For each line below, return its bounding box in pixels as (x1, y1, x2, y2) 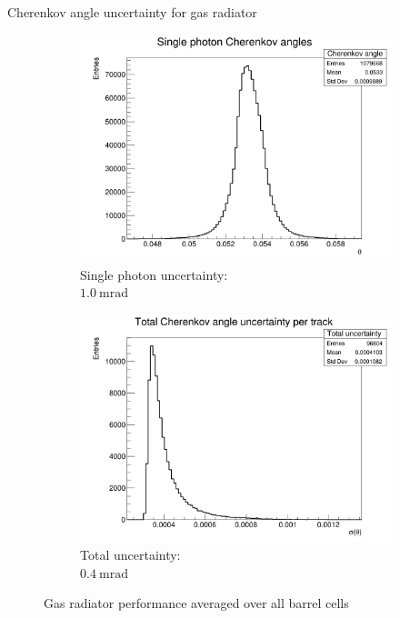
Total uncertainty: (80, 545, 181, 564)
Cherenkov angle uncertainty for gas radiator (7, 3, 257, 21)
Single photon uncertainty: (80, 264, 228, 284)
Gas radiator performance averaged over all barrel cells (44, 593, 349, 613)
